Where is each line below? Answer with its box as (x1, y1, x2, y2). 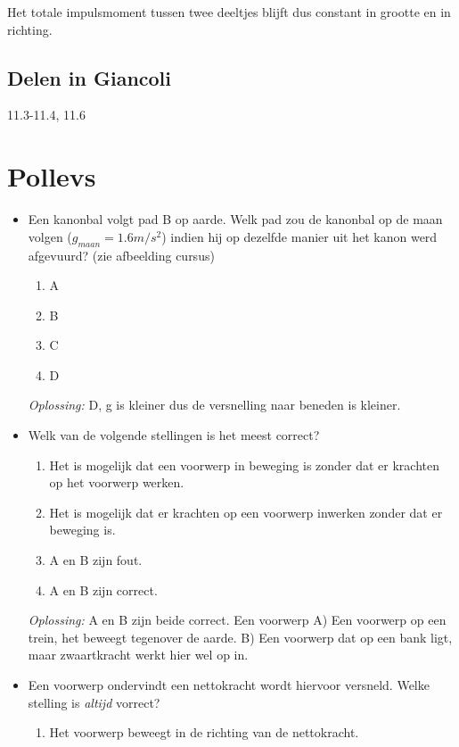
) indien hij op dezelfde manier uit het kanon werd (161, 227, 438, 245)
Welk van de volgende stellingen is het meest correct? (28, 426, 320, 444)
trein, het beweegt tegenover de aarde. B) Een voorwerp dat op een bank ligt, (28, 627, 453, 646)
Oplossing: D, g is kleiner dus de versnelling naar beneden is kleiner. (28, 395, 401, 414)
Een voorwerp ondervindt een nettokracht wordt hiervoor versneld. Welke (28, 676, 430, 693)
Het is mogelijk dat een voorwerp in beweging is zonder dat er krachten (49, 455, 440, 474)
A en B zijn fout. (49, 551, 143, 569)
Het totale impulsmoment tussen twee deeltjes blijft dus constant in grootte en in (7, 3, 451, 21)
